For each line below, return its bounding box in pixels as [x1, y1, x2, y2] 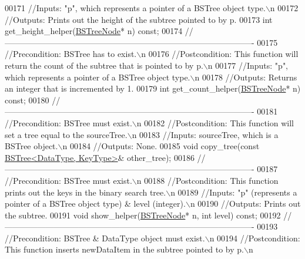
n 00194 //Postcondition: [209, 231, 300, 244]
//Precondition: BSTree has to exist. [5, 48, 137, 60]
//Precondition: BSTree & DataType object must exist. [5, 231, 205, 244]
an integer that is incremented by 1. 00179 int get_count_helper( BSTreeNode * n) [5, 82, 301, 95]
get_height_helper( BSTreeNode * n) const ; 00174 [5, 25, 183, 37]
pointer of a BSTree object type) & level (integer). [5, 197, 186, 210]
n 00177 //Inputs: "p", [207, 59, 289, 71]
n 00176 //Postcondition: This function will [141, 48, 299, 60]
